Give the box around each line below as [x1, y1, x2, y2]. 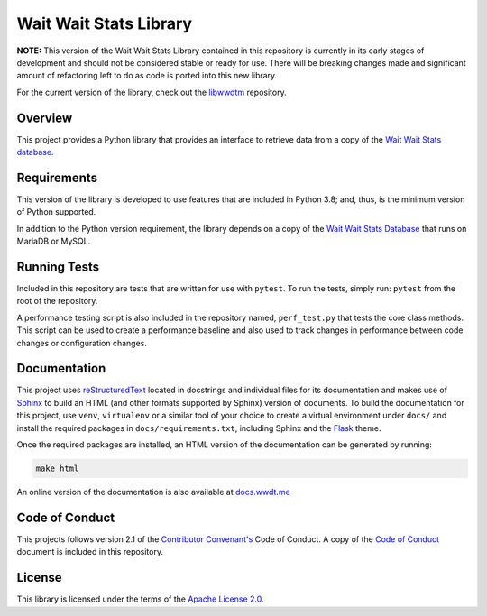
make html [35, 464, 79, 473]
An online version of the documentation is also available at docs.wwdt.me [16, 487, 290, 497]
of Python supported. [16, 207, 96, 217]
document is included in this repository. [16, 547, 164, 557]
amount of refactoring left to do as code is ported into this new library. [16, 70, 278, 81]
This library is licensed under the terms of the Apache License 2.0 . [16, 593, 264, 604]
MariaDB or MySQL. [16, 235, 91, 247]
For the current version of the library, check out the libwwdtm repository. [16, 87, 288, 97]
